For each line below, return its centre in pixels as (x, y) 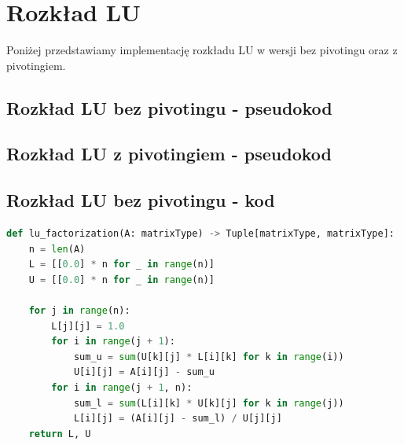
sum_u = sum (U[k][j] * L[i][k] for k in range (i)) (209, 357)
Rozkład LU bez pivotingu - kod (141, 200)
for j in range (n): (79, 311)
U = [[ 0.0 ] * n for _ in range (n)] (121, 280)
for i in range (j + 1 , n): (122, 388)
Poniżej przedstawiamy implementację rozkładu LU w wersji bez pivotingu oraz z (202, 50)
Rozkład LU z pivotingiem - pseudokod (169, 154)
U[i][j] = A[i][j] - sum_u (144, 372)
